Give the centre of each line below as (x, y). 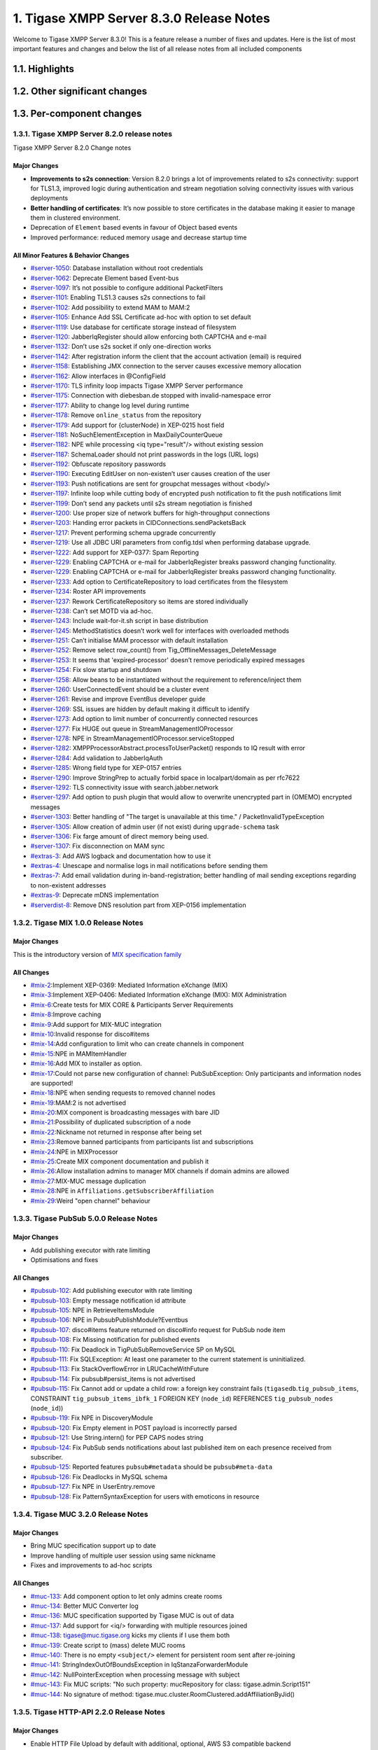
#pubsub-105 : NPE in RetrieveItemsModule (92, 1310)
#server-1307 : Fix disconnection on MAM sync (98, 846)
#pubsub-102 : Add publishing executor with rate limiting (111, 1291)
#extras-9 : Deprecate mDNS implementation (94, 895)
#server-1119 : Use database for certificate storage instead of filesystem (133, 327)
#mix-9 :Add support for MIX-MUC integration (96, 1024)
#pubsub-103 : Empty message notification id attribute (108, 1300)
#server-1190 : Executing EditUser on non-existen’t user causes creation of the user (150, 474)
